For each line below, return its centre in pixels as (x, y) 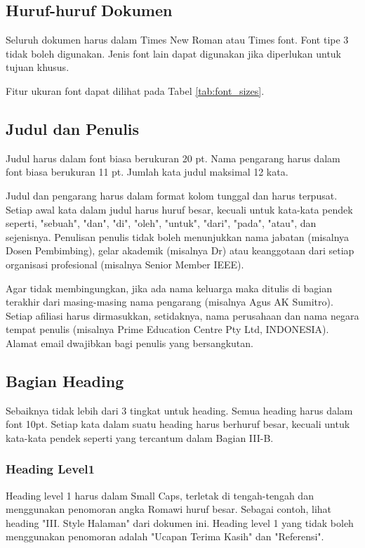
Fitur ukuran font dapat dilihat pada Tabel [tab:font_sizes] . (135, 90)
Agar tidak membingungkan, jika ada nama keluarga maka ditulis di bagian (169, 288)
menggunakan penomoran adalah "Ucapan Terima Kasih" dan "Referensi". (165, 536)
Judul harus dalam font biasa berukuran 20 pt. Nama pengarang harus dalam (173, 158)
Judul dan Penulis (73, 128)
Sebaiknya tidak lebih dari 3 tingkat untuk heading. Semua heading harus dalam (179, 410)
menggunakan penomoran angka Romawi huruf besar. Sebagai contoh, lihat (169, 509)
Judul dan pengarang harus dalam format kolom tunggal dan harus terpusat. (172, 195)
